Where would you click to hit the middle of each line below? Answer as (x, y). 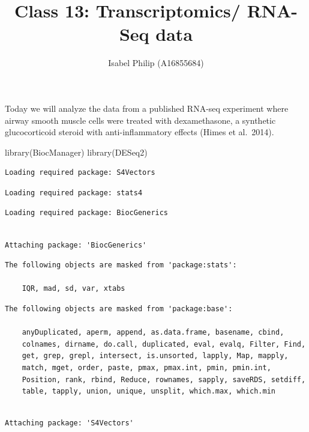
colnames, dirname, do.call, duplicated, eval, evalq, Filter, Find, (164, 344)
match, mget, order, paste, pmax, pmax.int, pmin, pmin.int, (146, 368)
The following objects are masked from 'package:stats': (121, 265)
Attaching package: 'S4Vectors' (69, 423)
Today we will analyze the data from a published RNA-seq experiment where (147, 108)
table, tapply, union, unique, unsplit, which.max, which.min (149, 391)
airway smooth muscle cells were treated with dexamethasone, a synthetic (140, 120)
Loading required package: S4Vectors (80, 173)
